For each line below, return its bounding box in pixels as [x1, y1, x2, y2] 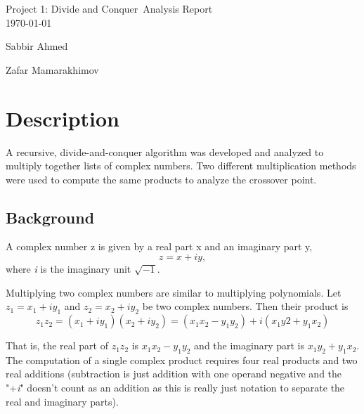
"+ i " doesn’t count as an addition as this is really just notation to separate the [6, 380, 345, 395]
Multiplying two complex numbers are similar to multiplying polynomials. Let [6, 285, 342, 299]
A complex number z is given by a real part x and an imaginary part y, [6, 239, 313, 254]
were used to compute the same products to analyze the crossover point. [6, 172, 317, 186]
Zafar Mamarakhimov [6, 62, 99, 77]
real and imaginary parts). [6, 394, 119, 408]
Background [6, 206, 95, 228]
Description [6, 103, 120, 132]
